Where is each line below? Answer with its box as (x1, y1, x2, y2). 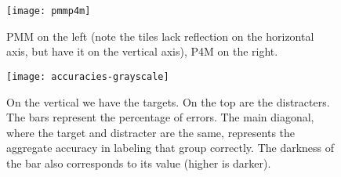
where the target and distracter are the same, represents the (6, 124, 296, 140)
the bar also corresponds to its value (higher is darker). (6, 154, 271, 171)
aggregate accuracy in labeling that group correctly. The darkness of (6, 139, 335, 156)
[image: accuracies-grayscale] (6, 70, 169, 82)
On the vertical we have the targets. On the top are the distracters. (6, 93, 330, 110)
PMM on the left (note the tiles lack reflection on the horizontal (6, 27, 314, 44)
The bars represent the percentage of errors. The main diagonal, (6, 109, 314, 125)
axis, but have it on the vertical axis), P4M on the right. (6, 43, 278, 60)
